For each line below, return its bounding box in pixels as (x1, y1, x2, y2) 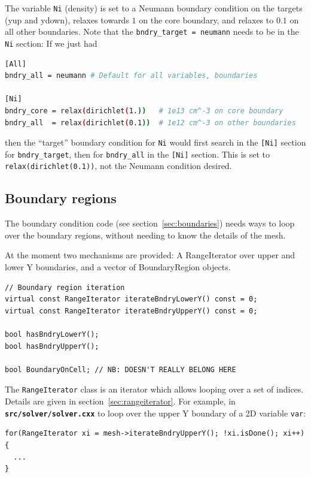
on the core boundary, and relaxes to (139, 13, 274, 26)
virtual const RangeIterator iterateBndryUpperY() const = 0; (5, 306, 258, 315)
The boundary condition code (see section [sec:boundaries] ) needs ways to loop (5, 217, 295, 230)
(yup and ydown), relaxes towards (5, 13, 129, 26)
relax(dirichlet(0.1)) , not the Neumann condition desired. (5, 159, 232, 172)
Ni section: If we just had (5, 37, 97, 49)
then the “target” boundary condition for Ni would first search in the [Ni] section (5, 136, 306, 149)
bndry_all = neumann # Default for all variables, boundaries (5, 71, 258, 80)
